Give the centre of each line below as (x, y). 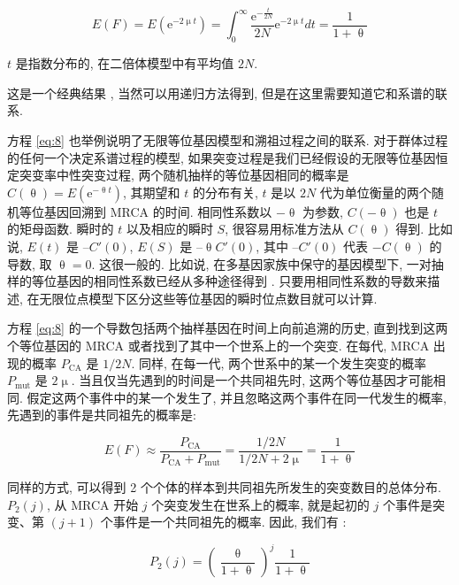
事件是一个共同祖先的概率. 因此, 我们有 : (229, 522)
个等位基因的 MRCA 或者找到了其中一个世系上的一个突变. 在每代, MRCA (218, 345)
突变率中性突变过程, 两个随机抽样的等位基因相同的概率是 (184, 175)
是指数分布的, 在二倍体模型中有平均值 (125, 63)
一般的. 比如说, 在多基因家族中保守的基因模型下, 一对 (278, 263)
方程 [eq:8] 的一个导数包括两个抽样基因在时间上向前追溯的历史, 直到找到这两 (228, 328)
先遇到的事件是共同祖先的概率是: (102, 415)
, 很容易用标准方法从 (284, 229)
